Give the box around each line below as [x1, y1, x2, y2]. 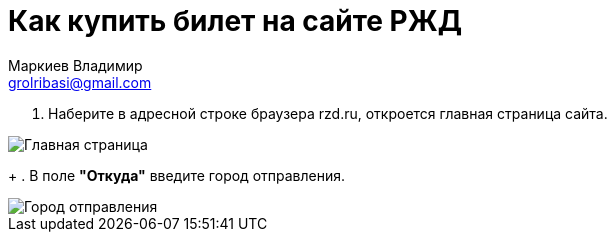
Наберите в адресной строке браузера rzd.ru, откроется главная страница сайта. [48, 104, 608, 122]
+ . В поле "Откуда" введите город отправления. [8, 166, 345, 184]
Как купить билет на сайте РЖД [8, 4, 462, 38]
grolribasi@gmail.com [8, 73, 152, 91]
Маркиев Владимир [8, 56, 143, 74]
